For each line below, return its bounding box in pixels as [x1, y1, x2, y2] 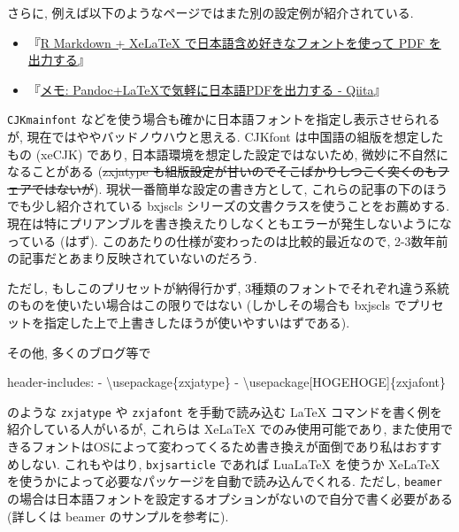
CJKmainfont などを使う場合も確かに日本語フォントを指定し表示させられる [7, 110, 440, 128]
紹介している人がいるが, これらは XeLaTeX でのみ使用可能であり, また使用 [7, 420, 440, 438]
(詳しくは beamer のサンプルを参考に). [7, 506, 229, 525]
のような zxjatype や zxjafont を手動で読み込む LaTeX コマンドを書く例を [7, 402, 442, 420]
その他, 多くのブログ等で [7, 343, 151, 361]
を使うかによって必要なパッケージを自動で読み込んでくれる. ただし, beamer [7, 472, 442, 490]
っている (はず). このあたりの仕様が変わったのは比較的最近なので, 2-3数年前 [7, 231, 448, 250]
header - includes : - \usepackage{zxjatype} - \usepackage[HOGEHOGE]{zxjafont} [7, 373, 447, 391]
